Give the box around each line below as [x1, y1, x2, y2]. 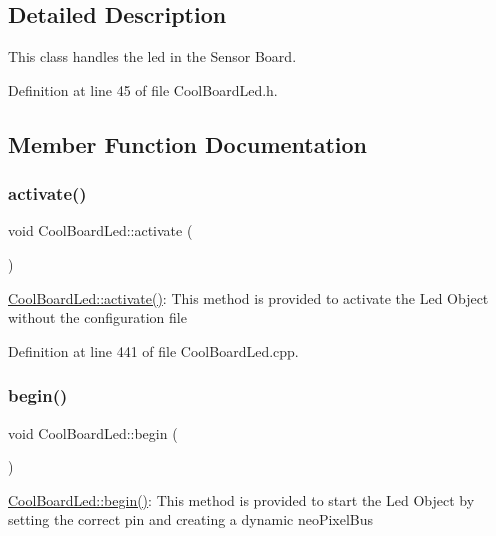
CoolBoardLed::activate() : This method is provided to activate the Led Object [8, 287, 489, 308]
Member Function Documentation [8, 128, 368, 159]
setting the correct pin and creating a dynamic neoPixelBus [8, 509, 374, 530]
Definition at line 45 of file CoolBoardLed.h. [8, 79, 278, 100]
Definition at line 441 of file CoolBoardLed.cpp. [8, 340, 299, 361]
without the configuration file [8, 307, 187, 328]
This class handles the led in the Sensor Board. [8, 46, 297, 67]
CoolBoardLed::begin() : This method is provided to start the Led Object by [8, 489, 475, 510]
